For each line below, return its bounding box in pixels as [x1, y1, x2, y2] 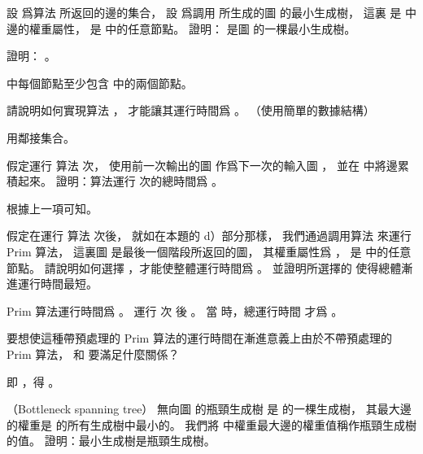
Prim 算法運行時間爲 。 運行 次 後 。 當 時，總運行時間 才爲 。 [7, 302, 343, 319]
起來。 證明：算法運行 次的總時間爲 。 [17, 172, 223, 190]
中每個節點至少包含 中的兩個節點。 [7, 74, 193, 91]
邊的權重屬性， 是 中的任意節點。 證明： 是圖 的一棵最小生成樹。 [7, 20, 356, 37]
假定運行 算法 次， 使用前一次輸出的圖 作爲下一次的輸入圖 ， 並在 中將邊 [7, 156, 398, 173]
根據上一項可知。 [7, 199, 98, 216]
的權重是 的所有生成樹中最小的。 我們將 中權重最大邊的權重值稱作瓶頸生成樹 [7, 416, 416, 433]
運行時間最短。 [17, 275, 98, 292]
